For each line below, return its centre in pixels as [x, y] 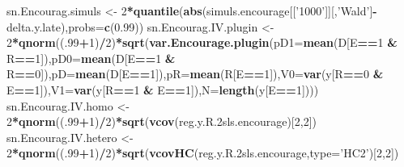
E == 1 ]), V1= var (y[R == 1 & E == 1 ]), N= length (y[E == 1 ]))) [163, 89]
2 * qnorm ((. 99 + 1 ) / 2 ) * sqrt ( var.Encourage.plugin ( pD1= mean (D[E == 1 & [202, 42]
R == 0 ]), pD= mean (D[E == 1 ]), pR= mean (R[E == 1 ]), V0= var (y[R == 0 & [195, 74]
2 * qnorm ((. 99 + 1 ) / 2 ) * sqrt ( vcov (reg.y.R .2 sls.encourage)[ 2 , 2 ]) [162, 121]
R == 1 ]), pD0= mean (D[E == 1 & [91, 58]
